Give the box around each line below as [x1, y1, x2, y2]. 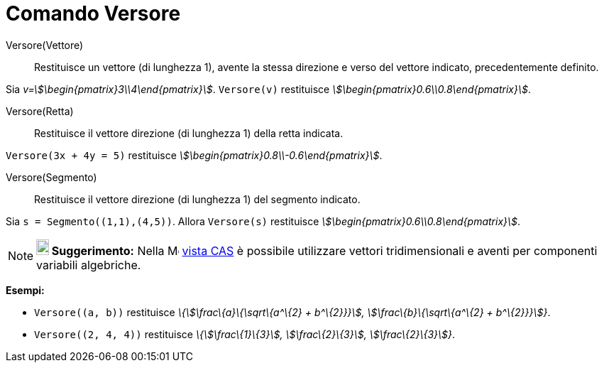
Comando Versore [6, 1, 181, 26]
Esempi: [6, 283, 45, 296]
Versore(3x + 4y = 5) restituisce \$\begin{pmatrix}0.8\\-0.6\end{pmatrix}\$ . [6, 148, 383, 161]
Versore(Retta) [6, 104, 74, 117]
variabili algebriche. [36, 257, 141, 272]
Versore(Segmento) [6, 171, 97, 183]
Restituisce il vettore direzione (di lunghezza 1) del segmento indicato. [34, 193, 361, 205]
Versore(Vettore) [6, 38, 84, 51]
